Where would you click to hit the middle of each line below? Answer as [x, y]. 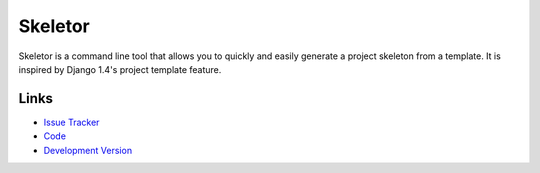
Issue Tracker [71, 122]
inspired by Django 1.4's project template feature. [120, 69]
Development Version [88, 150]
